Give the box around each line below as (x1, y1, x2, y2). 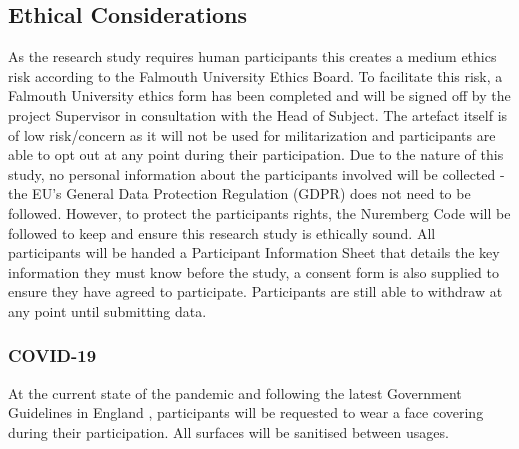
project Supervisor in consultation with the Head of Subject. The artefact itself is (8, 104, 508, 125)
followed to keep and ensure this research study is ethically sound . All (8, 222, 436, 243)
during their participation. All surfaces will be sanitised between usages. (8, 421, 449, 442)
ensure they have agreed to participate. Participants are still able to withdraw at (8, 281, 503, 302)
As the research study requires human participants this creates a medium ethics (8, 46, 497, 67)
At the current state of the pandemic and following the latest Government (8, 382, 462, 403)
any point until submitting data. (8, 300, 207, 321)
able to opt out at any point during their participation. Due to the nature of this (8, 144, 504, 165)
